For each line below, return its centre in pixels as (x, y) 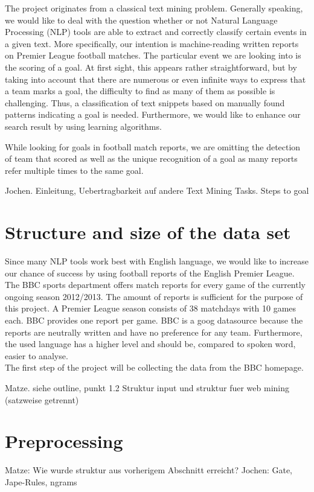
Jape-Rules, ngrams (41, 481)
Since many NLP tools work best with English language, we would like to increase (157, 261)
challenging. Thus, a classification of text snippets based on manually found (145, 102)
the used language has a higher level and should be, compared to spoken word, (150, 344)
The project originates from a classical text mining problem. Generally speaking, (154, 8)
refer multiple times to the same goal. (74, 170)
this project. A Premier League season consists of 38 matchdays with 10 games (151, 308)
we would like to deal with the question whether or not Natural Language (141, 20)
